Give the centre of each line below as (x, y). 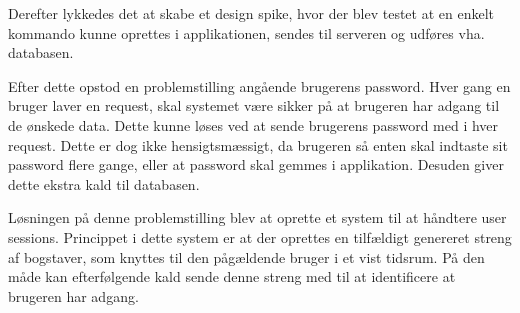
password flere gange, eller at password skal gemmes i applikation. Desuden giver (256, 164)
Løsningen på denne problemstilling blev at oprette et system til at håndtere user (257, 217)
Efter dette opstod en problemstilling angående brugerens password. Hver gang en (259, 85)
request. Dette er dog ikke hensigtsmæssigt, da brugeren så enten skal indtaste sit (258, 144)
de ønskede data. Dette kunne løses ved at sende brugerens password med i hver (253, 124)
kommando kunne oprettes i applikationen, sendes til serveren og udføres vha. (246, 32)
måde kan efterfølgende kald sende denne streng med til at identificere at (232, 276)
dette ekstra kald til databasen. (104, 183)
